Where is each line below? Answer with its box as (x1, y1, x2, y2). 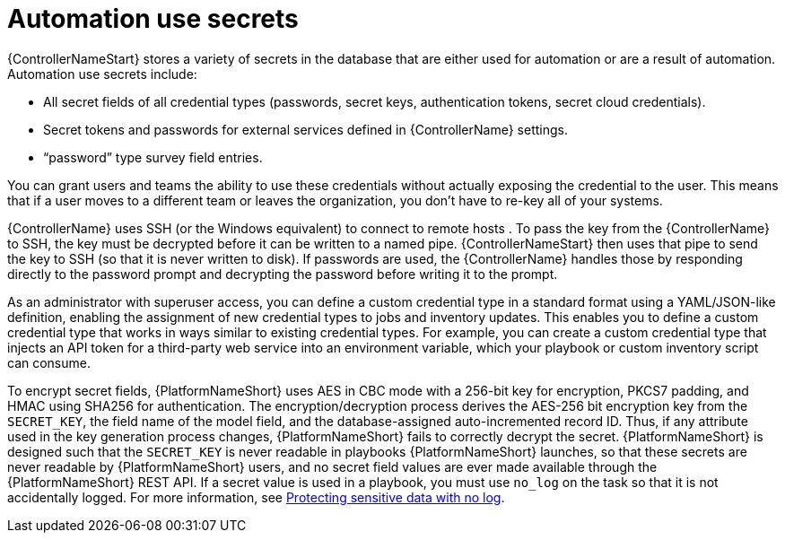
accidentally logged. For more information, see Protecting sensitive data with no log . (7, 489, 505, 505)
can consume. (7, 354, 91, 370)
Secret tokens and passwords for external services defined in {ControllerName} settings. (43, 121, 568, 137)
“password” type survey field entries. (43, 149, 263, 165)
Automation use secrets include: (7, 65, 197, 82)
